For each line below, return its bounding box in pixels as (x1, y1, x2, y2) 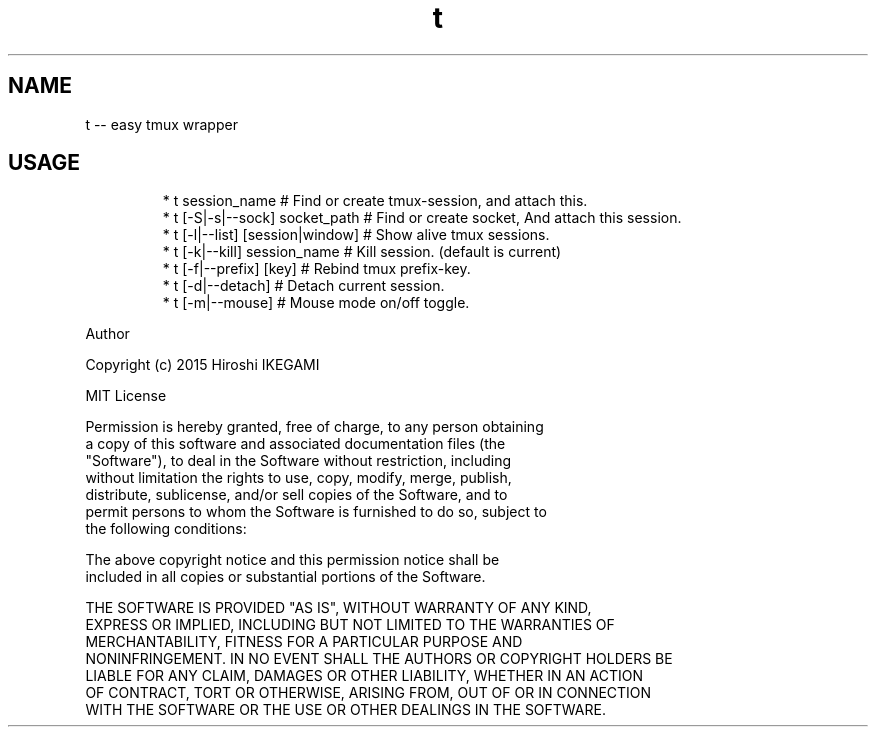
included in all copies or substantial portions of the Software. (85, 568, 486, 586)
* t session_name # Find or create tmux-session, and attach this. (162, 192, 588, 210)
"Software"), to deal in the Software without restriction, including (85, 452, 512, 470)
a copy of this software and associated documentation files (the (85, 435, 506, 453)
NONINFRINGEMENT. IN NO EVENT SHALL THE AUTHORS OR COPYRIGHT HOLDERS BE (85, 650, 673, 668)
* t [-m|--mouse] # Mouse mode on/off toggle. (162, 294, 470, 312)
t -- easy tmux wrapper (85, 115, 238, 133)
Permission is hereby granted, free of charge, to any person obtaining (85, 418, 544, 436)
